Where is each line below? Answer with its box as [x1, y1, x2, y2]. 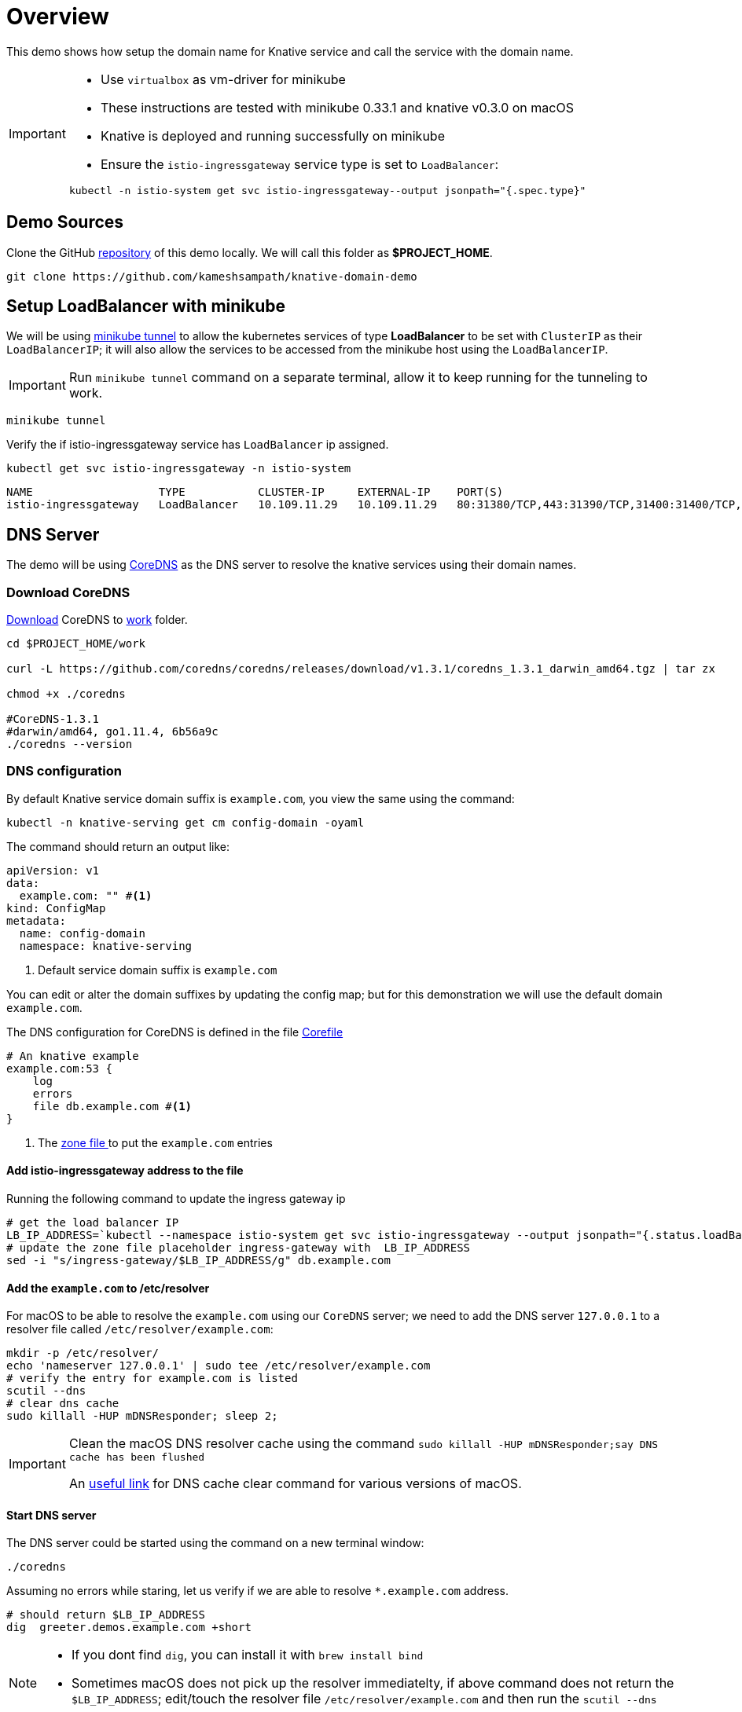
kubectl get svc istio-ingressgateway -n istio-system [6, 462, 351, 475]
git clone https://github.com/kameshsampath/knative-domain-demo [6, 269, 417, 283]
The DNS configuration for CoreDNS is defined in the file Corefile [6, 1025, 343, 1039]
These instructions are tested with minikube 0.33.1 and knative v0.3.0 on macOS [100, 99, 574, 115]
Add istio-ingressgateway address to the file [6, 1164, 244, 1178]
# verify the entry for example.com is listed [6, 1372, 298, 1385]
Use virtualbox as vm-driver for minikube [100, 71, 346, 87]
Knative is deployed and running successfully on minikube [100, 127, 445, 144]
